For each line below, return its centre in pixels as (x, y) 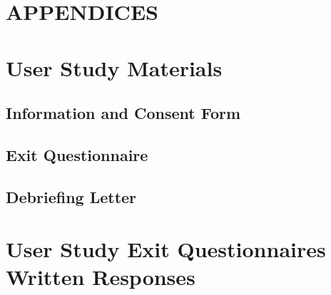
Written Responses (101, 277)
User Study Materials (114, 67)
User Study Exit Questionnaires (166, 249)
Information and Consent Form (123, 113)
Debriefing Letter (71, 196)
